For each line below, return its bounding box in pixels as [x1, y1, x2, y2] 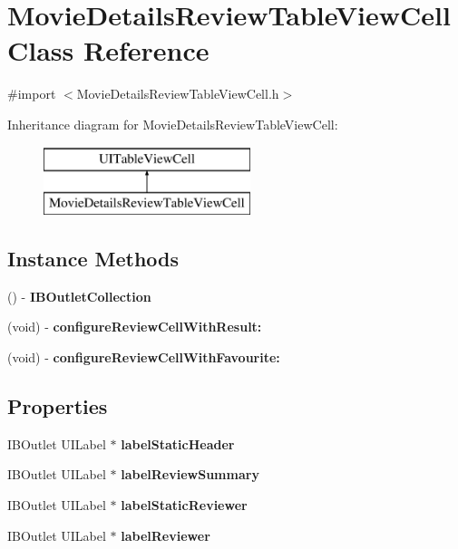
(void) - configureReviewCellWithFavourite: [7, 348, 280, 367]
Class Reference [7, 32, 210, 69]
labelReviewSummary [121, 465, 259, 484]
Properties [7, 392, 108, 420]
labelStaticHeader [121, 434, 235, 453]
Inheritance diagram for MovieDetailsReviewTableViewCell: [7, 114, 338, 133]
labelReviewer [121, 525, 210, 544]
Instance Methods [7, 245, 179, 273]
